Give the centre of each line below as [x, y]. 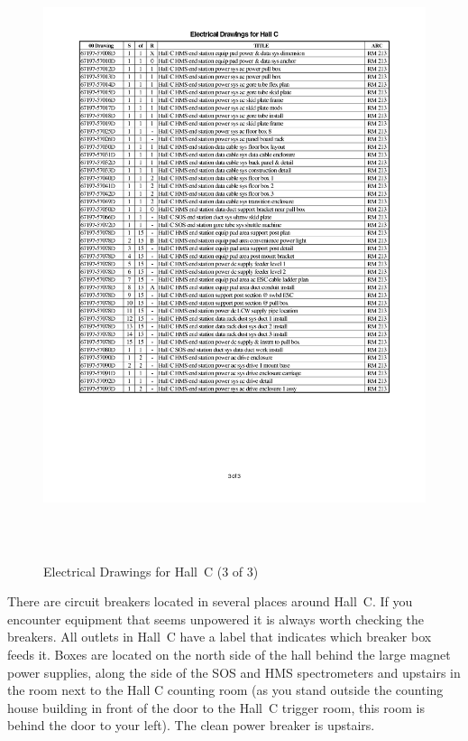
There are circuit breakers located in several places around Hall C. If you [210, 601]
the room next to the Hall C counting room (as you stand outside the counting [225, 690]
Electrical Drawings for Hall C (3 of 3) [151, 571]
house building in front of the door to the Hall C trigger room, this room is [216, 707]
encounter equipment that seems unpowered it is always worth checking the [216, 619]
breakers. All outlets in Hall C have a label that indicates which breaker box [220, 637]
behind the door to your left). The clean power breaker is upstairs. [191, 725]
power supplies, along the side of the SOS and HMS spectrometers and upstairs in [234, 672]
